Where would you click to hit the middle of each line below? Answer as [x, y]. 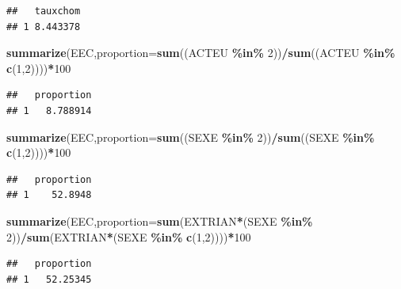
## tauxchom [44, 11]
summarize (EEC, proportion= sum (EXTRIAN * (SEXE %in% [160, 221]
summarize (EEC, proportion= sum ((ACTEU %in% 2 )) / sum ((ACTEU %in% [201, 53]
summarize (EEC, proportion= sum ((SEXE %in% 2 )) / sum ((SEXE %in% [191, 137]
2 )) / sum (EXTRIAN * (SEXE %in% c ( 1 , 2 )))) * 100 [129, 236]
